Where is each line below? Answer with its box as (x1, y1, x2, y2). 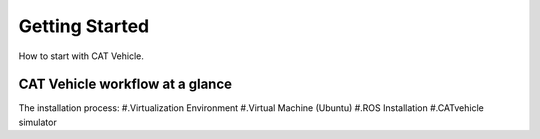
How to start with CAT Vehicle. (18, 50, 145, 62)
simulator (18, 116, 57, 128)
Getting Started (18, 15, 150, 37)
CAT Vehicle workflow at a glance (18, 76, 233, 93)
